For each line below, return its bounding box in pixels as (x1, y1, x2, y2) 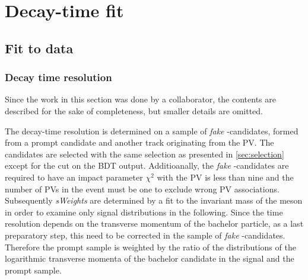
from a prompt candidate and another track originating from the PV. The (5, 136, 274, 149)
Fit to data (5, 38, 74, 57)
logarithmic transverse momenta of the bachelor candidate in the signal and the (5, 252, 294, 265)
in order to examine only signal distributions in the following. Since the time (5, 205, 283, 218)
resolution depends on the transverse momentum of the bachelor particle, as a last (5, 217, 304, 230)
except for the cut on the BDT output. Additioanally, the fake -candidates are (5, 159, 289, 172)
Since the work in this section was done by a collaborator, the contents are (5, 93, 276, 105)
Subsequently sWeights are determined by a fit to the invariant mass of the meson (5, 194, 303, 207)
